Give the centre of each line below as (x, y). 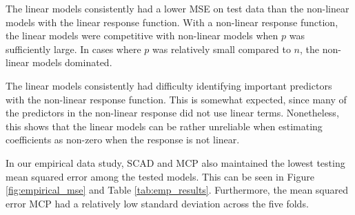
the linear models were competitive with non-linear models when (142, 35)
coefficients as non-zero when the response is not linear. (123, 140)
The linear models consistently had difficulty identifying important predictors (169, 85)
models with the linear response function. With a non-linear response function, (172, 22)
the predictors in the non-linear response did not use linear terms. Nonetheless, (172, 113)
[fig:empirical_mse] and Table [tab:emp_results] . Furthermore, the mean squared (177, 190)
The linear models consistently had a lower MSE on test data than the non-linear (177, 8)
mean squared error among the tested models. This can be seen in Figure (160, 176)
